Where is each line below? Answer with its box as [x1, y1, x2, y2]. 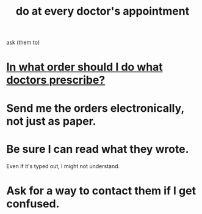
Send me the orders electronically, [6, 101, 184, 115]
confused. [6, 197, 60, 210]
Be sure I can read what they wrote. [6, 142, 189, 156]
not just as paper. [6, 114, 96, 128]
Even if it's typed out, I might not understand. [6, 162, 120, 169]
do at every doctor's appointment [15, 4, 190, 18]
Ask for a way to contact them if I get [6, 183, 197, 197]
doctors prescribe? [6, 73, 106, 87]
